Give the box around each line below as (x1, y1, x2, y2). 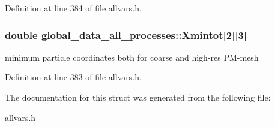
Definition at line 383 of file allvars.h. (5, 71, 142, 83)
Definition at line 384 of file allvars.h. (5, 2, 142, 14)
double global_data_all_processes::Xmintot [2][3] (5, 27, 247, 42)
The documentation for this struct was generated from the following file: (5, 91, 271, 103)
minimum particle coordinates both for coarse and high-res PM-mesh (5, 50, 259, 63)
